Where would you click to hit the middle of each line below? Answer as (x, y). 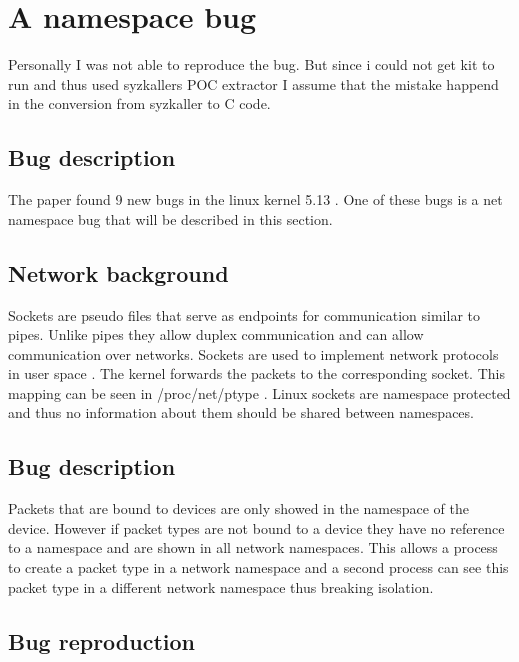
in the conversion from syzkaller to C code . (139, 103)
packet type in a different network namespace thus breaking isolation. (221, 586)
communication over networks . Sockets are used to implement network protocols (253, 353)
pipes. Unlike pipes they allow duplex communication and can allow (216, 334)
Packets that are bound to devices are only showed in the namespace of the (238, 508)
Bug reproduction (102, 640)
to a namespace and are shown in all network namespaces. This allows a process (253, 547)
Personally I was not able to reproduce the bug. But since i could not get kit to (251, 64)
